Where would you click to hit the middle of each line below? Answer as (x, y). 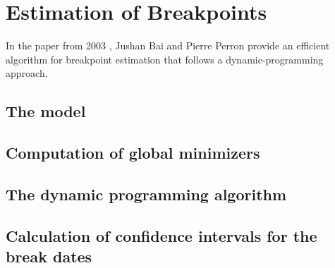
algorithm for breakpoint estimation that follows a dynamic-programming (165, 59)
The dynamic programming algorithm (146, 194)
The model (46, 111)
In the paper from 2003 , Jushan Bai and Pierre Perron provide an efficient (168, 45)
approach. (27, 73)
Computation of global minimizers (133, 153)
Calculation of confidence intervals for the (162, 235)
